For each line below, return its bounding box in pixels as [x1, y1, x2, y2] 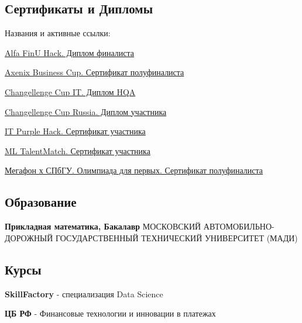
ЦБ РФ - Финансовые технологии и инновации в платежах [5, 307, 216, 319]
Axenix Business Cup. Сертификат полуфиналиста [5, 66, 184, 78]
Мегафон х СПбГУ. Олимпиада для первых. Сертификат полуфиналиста [5, 164, 263, 176]
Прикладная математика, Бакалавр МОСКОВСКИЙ [5, 220, 201, 232]
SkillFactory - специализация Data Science [5, 287, 163, 300]
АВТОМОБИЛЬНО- [203, 220, 274, 232]
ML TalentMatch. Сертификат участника [5, 144, 150, 157]
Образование [5, 193, 77, 211]
